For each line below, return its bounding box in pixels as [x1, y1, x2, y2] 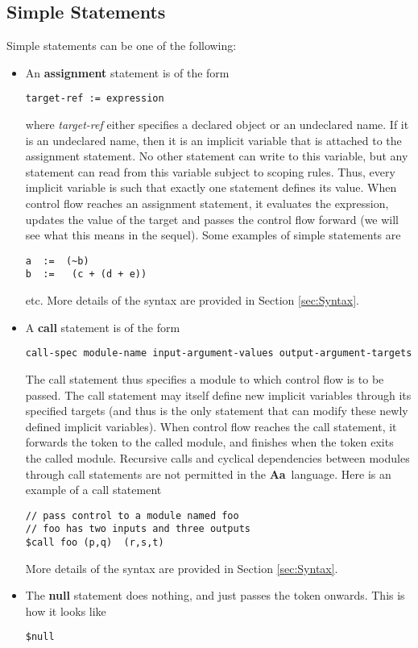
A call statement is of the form [25, 318, 180, 335]
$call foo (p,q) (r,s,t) [25, 537, 164, 549]
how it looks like [25, 602, 106, 619]
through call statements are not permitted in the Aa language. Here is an [25, 465, 391, 482]
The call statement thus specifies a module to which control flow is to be [25, 370, 384, 387]
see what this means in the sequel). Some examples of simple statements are [25, 226, 401, 243]
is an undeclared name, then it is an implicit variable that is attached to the [25, 131, 402, 148]
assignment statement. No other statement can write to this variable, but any [25, 147, 408, 164]
